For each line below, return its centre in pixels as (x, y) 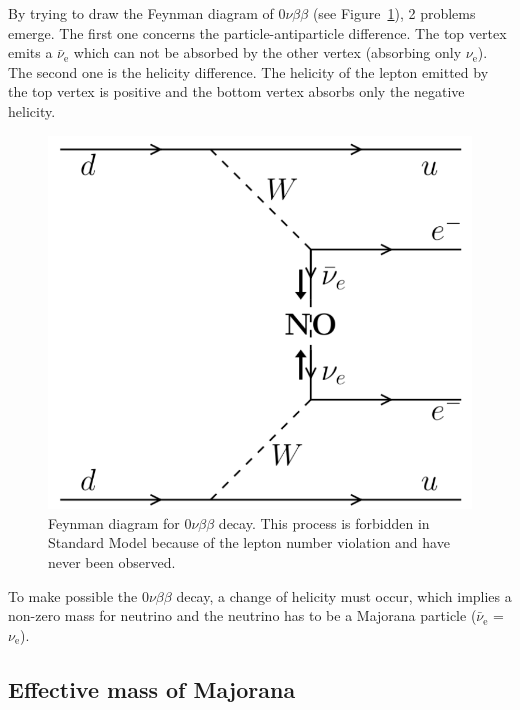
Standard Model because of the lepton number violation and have (249, 542)
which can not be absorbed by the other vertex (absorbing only (267, 52)
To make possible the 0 (78, 595)
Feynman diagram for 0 (120, 522)
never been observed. (112, 561)
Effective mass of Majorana (152, 688)
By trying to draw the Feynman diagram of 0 (147, 13)
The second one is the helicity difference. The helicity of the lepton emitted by (248, 71)
